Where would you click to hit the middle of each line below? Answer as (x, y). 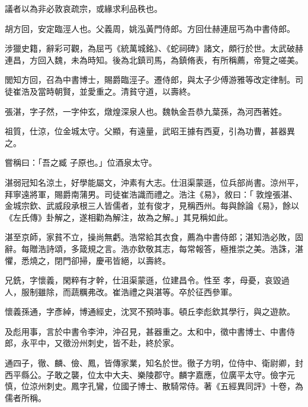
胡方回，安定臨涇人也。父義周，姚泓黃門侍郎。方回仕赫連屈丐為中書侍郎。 (150, 28)
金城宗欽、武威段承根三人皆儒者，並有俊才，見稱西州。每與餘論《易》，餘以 (152, 206)
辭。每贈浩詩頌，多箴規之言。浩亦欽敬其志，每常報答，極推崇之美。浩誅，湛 (154, 248)
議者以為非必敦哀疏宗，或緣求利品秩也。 (84, 8)
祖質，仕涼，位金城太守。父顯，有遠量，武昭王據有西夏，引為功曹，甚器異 (150, 131)
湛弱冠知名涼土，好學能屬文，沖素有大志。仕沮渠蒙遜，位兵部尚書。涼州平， (154, 182)
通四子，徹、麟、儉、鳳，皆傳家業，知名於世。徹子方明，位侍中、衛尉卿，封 (154, 363)
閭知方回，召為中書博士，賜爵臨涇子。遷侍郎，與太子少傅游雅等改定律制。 (150, 80)
